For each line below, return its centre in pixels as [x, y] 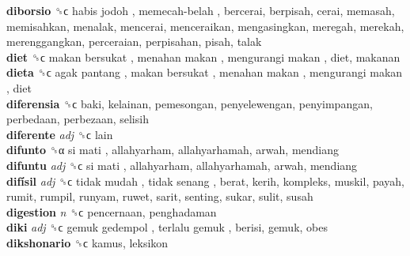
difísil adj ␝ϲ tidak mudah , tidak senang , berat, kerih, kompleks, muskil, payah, [206, 181]
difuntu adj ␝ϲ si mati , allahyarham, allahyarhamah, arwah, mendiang [182, 165]
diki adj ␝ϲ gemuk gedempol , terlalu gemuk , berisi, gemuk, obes [167, 227]
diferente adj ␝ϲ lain [60, 134]
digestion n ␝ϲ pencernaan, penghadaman [112, 211]
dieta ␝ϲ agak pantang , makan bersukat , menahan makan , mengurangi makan [205, 72]
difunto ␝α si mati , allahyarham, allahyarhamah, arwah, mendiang [173, 150]
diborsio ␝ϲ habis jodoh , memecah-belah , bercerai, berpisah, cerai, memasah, [201, 10]
